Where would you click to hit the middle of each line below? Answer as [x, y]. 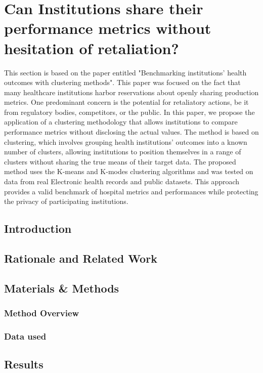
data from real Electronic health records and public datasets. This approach [122, 181]
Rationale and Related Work [81, 258]
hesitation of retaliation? [92, 48]
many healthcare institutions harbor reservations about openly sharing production [131, 92]
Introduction [38, 229]
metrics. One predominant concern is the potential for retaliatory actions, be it [126, 102]
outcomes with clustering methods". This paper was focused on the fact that [122, 82]
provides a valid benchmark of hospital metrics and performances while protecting [131, 191]
